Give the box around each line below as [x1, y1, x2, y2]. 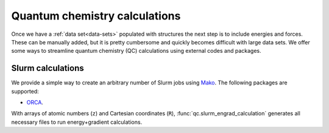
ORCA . [26, 99, 44, 106]
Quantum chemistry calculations [11, 9, 181, 22]
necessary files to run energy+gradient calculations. [11, 118, 143, 126]
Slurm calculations [11, 63, 85, 73]
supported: [11, 87, 39, 95]
